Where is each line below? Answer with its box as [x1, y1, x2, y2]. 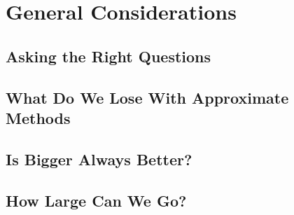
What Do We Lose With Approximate [6, 86, 289, 108]
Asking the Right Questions [6, 45, 211, 67]
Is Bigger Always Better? [6, 148, 192, 169]
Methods [6, 106, 71, 128]
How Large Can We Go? [6, 189, 187, 211]
